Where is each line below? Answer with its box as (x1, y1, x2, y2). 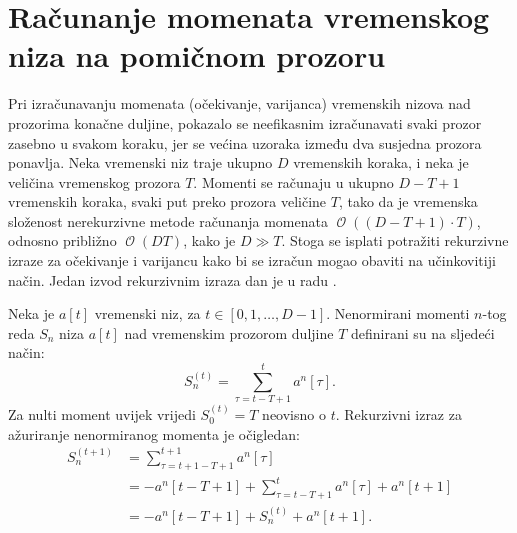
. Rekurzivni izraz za (335, 403, 462, 424)
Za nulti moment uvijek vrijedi (8, 403, 196, 424)
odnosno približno (8, 230, 117, 251)
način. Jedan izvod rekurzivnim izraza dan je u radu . (8, 269, 337, 290)
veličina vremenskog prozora (8, 171, 181, 192)
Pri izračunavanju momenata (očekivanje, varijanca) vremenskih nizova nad (8, 93, 471, 114)
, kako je (183, 230, 236, 251)
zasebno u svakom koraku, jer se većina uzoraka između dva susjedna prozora (8, 132, 482, 153)
